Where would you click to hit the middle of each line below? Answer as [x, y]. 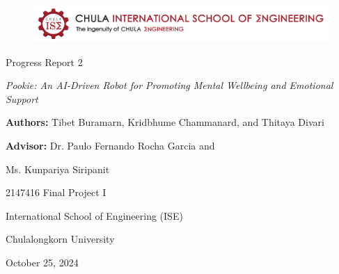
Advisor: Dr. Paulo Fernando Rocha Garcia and [110, 145]
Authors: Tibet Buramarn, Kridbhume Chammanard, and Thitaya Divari [165, 122]
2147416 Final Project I [56, 192]
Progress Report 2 [44, 62]
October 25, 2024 [42, 262]
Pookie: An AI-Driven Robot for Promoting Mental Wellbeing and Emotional [169, 85]
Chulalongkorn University [60, 239]
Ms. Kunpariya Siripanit [58, 169]
